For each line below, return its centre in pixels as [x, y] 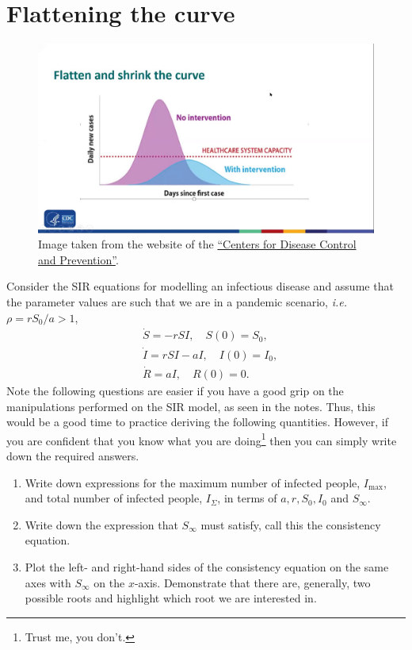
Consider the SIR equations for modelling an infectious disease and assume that [200, 286]
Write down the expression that [101, 524]
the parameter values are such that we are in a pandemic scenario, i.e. [177, 302]
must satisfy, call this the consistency [291, 524]
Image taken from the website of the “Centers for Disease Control [197, 244]
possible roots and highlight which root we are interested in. [171, 598]
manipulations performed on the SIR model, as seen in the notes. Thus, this [191, 406]
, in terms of [247, 498]
